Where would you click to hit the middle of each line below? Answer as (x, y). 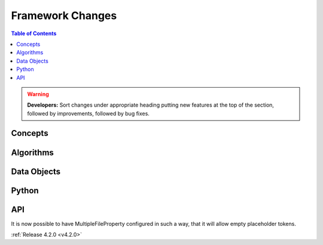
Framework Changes (64, 15)
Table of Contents (34, 33)
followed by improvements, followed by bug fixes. (88, 113)
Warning (38, 94)
